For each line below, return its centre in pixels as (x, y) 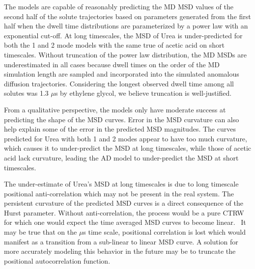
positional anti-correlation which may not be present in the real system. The (119, 193)
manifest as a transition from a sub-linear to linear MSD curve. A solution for (121, 241)
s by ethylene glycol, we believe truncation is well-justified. (143, 93)
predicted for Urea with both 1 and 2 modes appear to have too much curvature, (126, 138)
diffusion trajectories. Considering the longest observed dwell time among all (119, 83)
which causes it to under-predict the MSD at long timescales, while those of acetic (128, 148)
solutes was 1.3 (26, 93)
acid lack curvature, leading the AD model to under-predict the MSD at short (121, 157)
